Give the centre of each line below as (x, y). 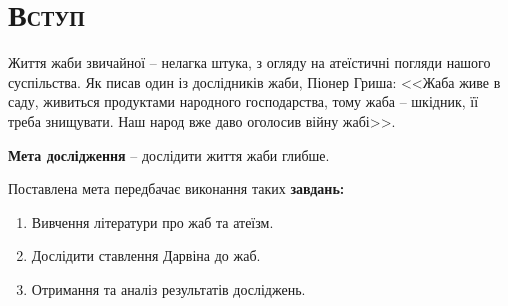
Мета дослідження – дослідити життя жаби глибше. (169, 154)
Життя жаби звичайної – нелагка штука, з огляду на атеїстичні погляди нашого (249, 62)
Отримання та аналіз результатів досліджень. (168, 288)
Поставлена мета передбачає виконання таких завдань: (176, 188)
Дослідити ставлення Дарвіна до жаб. (146, 255)
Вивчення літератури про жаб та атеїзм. (152, 221)
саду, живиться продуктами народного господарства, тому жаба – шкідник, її (243, 101)
